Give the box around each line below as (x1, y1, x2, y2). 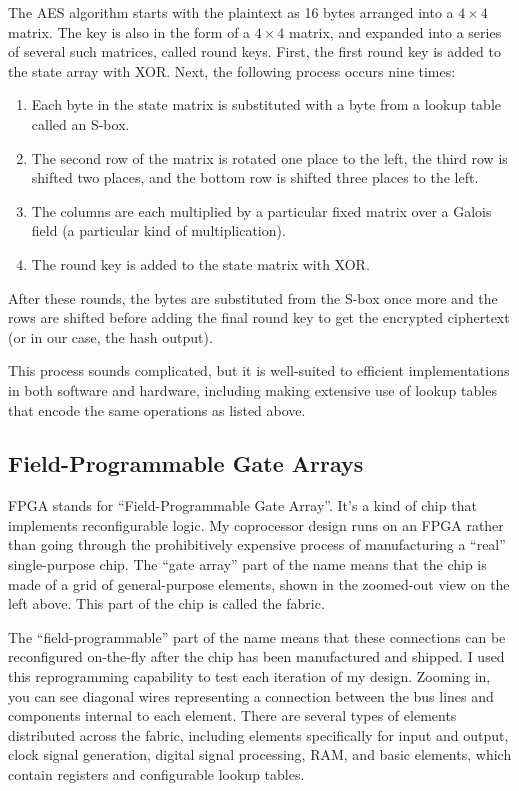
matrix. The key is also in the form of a (8, 21, 251, 42)
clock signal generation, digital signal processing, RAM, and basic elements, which (8, 744, 512, 765)
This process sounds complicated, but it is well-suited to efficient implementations (8, 360, 510, 381)
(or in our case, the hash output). (8, 326, 213, 347)
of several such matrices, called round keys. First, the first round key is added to (8, 41, 501, 62)
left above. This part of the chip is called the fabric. (8, 593, 325, 614)
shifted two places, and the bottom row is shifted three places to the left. (31, 167, 479, 188)
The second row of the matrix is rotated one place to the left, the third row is (31, 147, 508, 168)
